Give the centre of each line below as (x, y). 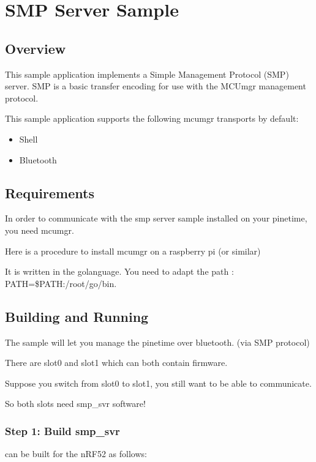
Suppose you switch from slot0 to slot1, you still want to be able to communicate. (158, 383)
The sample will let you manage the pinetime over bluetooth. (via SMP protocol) (157, 342)
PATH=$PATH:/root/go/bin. (61, 283)
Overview (36, 48)
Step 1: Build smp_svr (62, 430)
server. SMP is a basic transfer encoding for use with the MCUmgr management (156, 86)
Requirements (50, 192)
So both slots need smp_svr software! (75, 404)
